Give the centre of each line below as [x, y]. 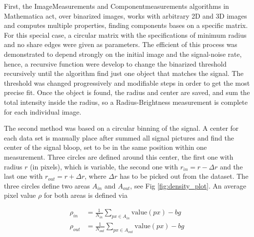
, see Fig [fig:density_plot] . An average [188, 185]
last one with [23, 176]
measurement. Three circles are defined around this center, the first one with [119, 156]
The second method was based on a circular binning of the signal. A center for [121, 128]
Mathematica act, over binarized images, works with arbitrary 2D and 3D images [126, 15]
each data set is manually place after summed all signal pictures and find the [119, 137]
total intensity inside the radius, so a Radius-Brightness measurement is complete [126, 102]
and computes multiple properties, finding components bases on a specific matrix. [126, 25]
